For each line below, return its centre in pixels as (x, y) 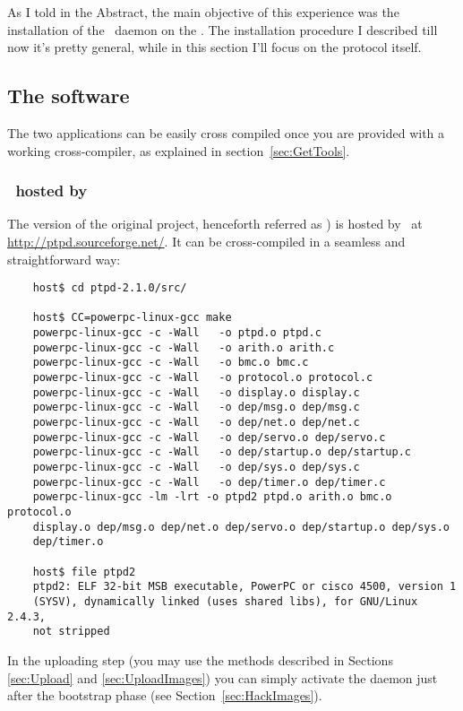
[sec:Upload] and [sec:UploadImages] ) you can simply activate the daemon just (223, 677)
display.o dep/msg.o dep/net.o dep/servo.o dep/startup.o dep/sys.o (241, 527)
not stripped (71, 632)
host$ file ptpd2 (84, 572)
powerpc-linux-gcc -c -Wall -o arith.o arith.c (184, 347)
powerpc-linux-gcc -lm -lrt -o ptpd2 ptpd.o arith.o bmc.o (212, 497)
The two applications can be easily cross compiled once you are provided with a (226, 132)
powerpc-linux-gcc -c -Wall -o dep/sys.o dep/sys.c (196, 468)
